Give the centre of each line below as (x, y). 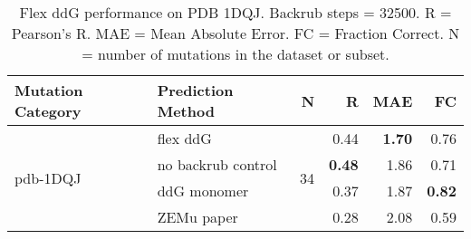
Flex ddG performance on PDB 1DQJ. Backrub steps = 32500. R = (235, 12)
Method (186, 111)
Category (48, 111)
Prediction (195, 90)
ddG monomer (203, 191)
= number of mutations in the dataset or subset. (235, 54)
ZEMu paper (197, 217)
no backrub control (217, 164)
